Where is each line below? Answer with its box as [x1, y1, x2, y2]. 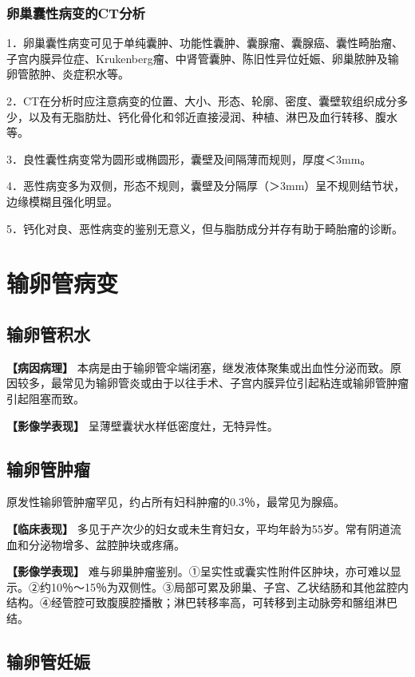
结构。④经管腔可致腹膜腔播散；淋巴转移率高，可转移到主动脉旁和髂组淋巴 [6, 594, 397, 611]
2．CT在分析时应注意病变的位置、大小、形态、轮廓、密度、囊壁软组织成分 [6, 93, 397, 109]
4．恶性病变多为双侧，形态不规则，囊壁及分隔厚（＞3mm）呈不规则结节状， [6, 177, 405, 194]
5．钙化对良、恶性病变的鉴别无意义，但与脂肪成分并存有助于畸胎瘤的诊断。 [6, 220, 403, 236]
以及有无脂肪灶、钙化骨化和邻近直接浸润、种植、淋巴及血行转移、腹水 [28, 108, 397, 125]
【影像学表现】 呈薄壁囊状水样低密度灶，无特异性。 [6, 417, 279, 434]
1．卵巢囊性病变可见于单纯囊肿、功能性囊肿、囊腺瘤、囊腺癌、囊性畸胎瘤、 [6, 34, 403, 51]
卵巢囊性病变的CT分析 [6, 2, 145, 22]
